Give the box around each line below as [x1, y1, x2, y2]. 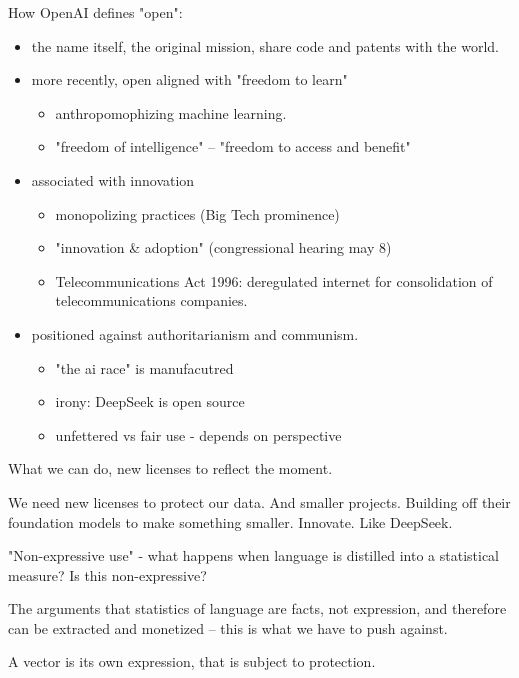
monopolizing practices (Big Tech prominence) [55, 203, 340, 224]
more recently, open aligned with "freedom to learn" [31, 69, 348, 90]
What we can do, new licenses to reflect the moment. [8, 458, 333, 479]
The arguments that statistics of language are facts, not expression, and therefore [8, 598, 507, 619]
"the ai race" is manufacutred [55, 357, 234, 378]
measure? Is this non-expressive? [8, 564, 207, 585]
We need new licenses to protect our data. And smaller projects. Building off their [8, 491, 511, 512]
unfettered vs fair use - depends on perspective [55, 424, 342, 445]
